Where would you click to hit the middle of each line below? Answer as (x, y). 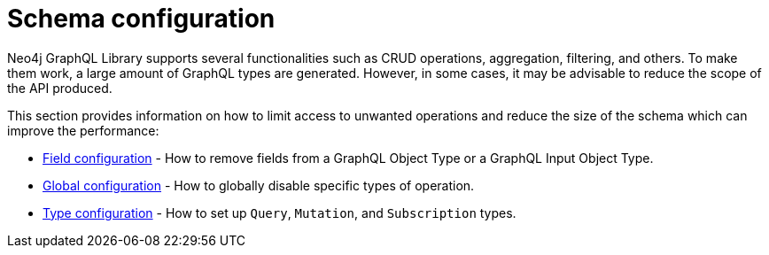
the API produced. (60, 88)
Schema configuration (141, 19)
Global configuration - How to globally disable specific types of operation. (259, 185)
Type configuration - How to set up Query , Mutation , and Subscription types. (280, 212)
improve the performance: (83, 130)
